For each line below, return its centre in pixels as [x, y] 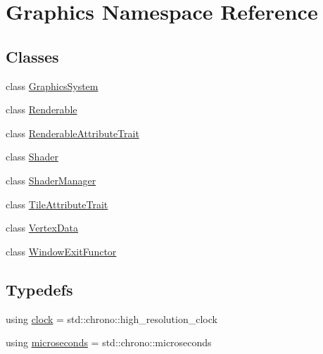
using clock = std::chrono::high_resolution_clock [112, 318]
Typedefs [39, 289]
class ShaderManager [51, 180]
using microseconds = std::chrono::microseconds [109, 342]
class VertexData [42, 228]
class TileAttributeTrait [57, 204]
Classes [32, 56]
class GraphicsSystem [52, 86]
